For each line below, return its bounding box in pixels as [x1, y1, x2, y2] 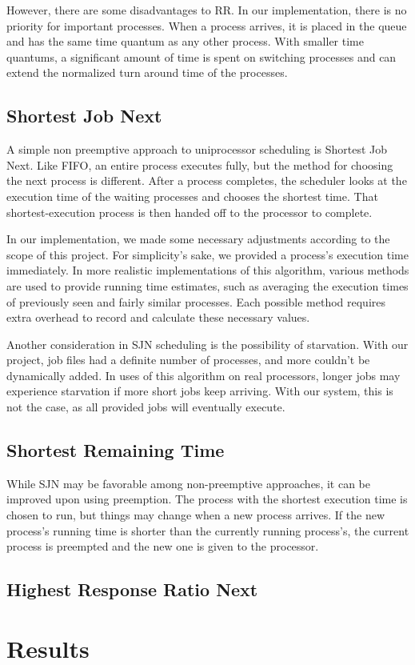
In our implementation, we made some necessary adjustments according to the [6, 230, 390, 247]
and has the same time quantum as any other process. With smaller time [6, 33, 364, 50]
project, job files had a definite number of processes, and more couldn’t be [6, 351, 370, 368]
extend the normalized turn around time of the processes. [6, 64, 288, 81]
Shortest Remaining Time [6, 438, 225, 463]
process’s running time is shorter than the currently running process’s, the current [6, 522, 409, 539]
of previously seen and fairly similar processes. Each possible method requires [6, 293, 386, 310]
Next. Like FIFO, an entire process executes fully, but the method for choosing [6, 156, 393, 173]
